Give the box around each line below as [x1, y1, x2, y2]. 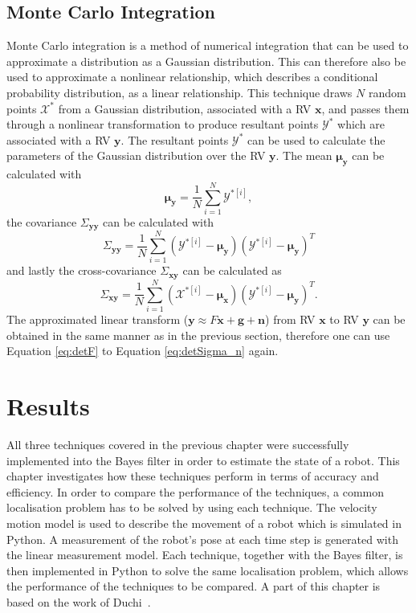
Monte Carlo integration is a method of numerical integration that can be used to [6, 37, 409, 54]
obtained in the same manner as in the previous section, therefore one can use [6, 326, 390, 343]
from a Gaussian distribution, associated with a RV [58, 100, 312, 116]
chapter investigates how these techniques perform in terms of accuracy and [6, 468, 379, 484]
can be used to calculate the [247, 131, 385, 148]
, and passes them [321, 100, 410, 116]
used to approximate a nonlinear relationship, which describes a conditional [6, 68, 378, 85]
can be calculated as [182, 262, 282, 279]
